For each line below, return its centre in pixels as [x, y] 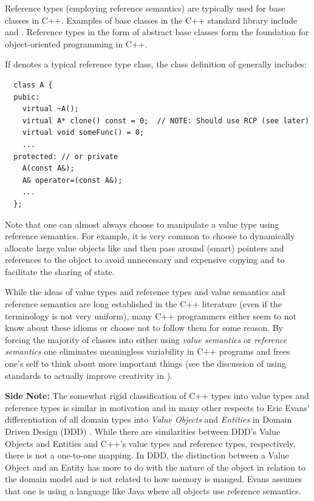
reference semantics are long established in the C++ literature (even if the [143, 304]
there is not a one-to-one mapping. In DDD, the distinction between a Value [147, 455]
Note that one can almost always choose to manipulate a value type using [142, 224]
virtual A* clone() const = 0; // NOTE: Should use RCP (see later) [166, 121]
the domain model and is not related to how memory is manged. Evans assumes [154, 479]
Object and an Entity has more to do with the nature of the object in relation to [155, 467]
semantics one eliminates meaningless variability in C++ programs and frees [148, 351]
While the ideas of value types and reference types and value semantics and [145, 292]
